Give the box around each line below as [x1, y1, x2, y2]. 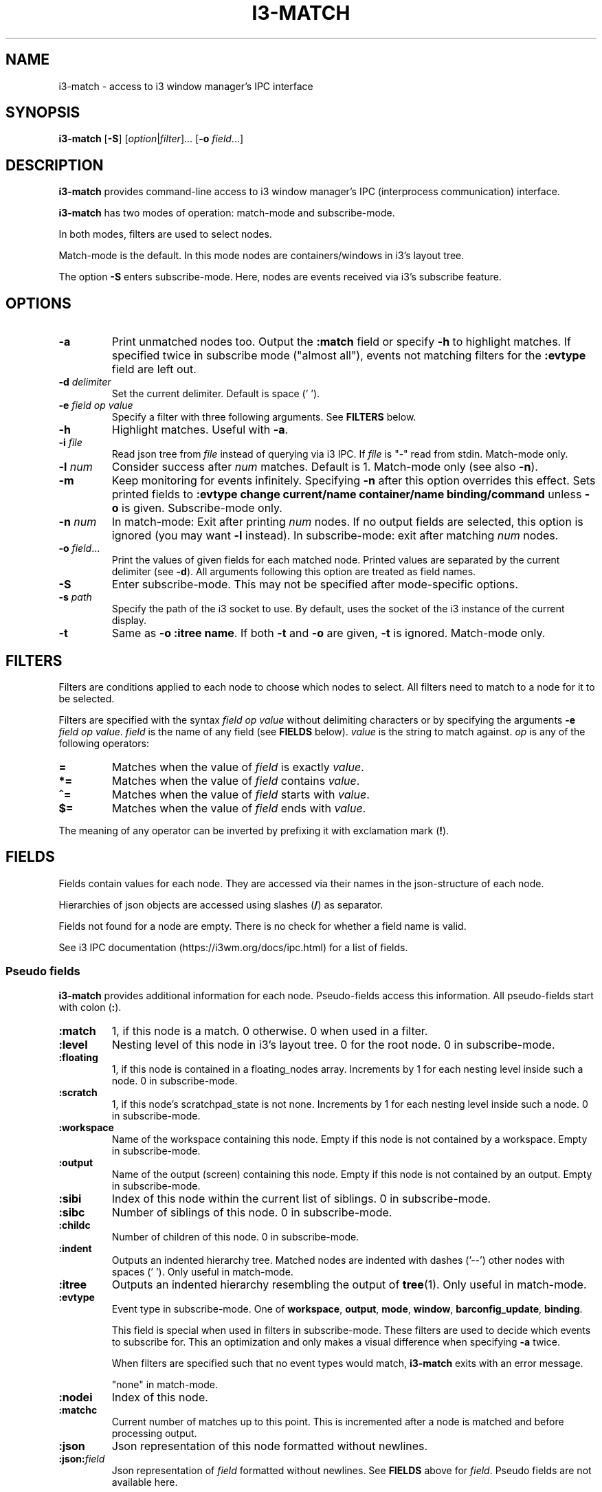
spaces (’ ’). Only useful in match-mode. [111, 1265, 293, 1278]
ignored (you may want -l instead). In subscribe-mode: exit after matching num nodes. [111, 528, 559, 543]
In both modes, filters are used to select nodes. [58, 228, 272, 241]
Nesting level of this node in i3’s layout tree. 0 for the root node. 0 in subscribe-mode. [111, 1037, 555, 1051]
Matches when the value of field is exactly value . [111, 759, 364, 774]
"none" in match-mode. [111, 1378, 218, 1390]
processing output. [111, 1427, 197, 1439]
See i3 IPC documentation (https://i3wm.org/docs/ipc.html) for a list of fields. [58, 941, 408, 953]
